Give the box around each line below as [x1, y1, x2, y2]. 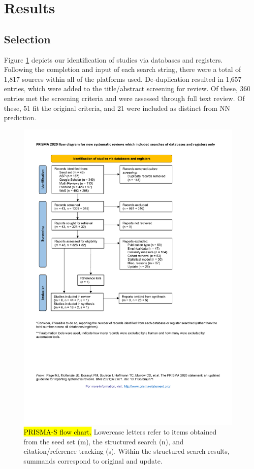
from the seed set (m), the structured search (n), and [24, 436, 184, 446]
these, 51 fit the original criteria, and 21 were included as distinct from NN [4, 102, 230, 113]
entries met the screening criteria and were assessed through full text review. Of [4, 93, 245, 103]
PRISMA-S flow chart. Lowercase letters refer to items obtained [24, 427, 217, 437]
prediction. [4, 112, 36, 123]
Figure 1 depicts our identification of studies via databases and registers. [4, 54, 223, 65]
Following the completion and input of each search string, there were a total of [4, 64, 241, 74]
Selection [4, 31, 51, 46]
